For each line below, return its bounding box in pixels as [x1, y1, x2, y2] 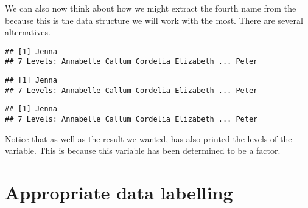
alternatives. [5, 26, 51, 38]
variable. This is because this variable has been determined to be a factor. [5, 144, 281, 157]
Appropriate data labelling [5, 180, 233, 205]
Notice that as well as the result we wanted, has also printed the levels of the [5, 132, 292, 145]
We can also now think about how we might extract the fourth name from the [5, 2, 296, 14]
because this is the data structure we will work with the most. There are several [5, 13, 303, 26]
